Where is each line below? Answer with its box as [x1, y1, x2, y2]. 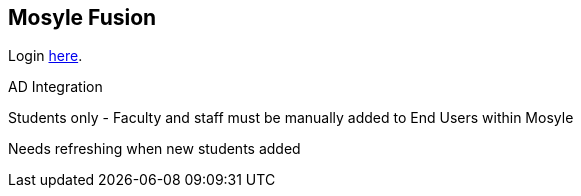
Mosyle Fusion [8, 5, 157, 30]
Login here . [8, 47, 83, 65]
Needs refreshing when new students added [8, 140, 301, 158]
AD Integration [8, 78, 103, 96]
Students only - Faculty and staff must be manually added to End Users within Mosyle [8, 109, 574, 127]
